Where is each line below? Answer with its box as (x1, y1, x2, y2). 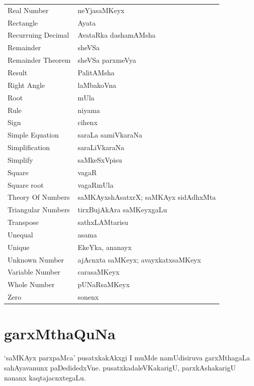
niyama (77, 104, 100, 115)
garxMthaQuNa (4, 323, 116, 344)
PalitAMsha (77, 67, 115, 77)
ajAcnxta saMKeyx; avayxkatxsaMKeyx (77, 254, 201, 265)
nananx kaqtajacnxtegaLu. (4, 372, 86, 382)
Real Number (8, 5, 49, 15)
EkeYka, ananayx (77, 241, 132, 252)
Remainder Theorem (8, 55, 71, 65)
